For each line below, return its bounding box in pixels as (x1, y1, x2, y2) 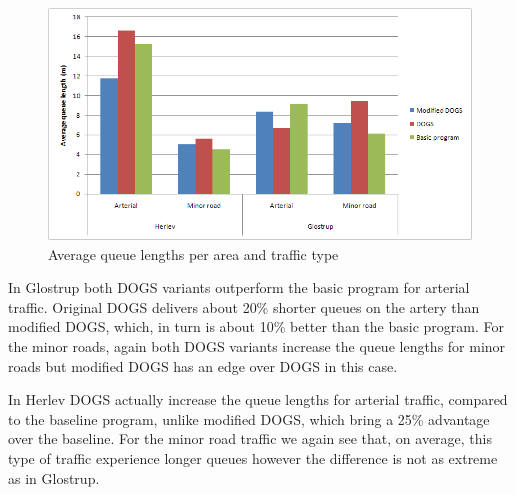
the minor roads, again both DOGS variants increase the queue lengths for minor (8, 335, 506, 356)
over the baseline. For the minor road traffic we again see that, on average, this (8, 428, 493, 449)
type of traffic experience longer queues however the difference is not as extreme (8, 447, 498, 468)
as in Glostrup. (8, 467, 100, 488)
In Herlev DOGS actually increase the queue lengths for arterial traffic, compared (8, 389, 508, 410)
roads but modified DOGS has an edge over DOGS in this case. (8, 355, 398, 376)
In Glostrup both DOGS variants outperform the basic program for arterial (8, 277, 470, 298)
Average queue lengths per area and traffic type (48, 243, 339, 264)
